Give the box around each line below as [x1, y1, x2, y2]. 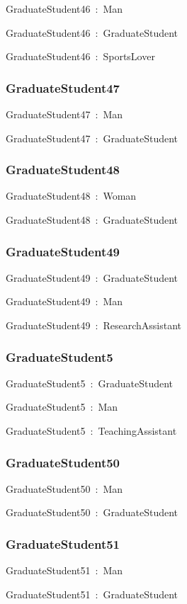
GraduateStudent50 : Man [6, 481, 123, 496]
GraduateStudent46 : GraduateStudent [6, 25, 178, 40]
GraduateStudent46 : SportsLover [6, 49, 155, 64]
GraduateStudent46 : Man [6, 1, 123, 16]
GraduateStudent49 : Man [6, 294, 123, 309]
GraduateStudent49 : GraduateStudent [6, 270, 178, 285]
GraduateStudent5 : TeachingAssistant [6, 423, 177, 438]
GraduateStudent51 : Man [6, 563, 123, 578]
